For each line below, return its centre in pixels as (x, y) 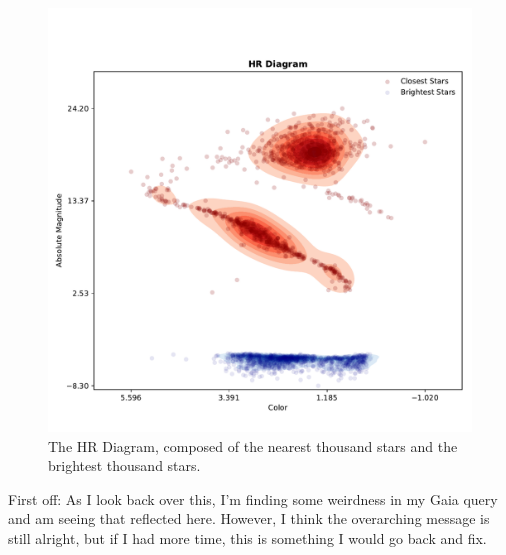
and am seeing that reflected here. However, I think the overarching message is (249, 518)
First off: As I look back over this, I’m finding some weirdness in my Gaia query (253, 498)
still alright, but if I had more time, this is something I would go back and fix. (247, 537)
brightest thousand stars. (124, 465)
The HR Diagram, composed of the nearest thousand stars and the (253, 445)
